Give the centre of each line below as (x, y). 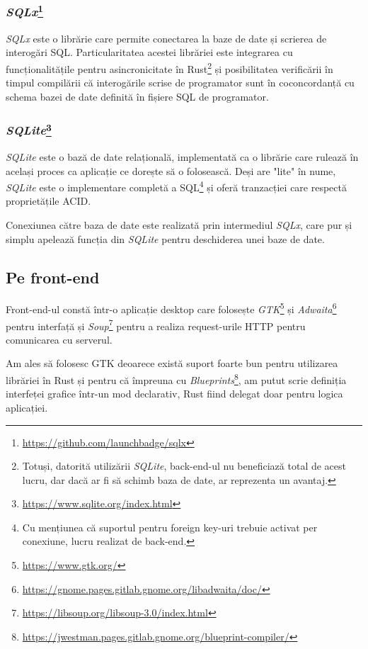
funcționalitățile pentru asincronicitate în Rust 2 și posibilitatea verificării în (169, 67)
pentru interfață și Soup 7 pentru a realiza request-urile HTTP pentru (156, 324)
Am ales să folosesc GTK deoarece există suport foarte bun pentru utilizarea (172, 363)
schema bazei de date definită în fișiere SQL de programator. (137, 96)
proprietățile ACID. (48, 201)
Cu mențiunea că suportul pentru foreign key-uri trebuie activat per (170, 527)
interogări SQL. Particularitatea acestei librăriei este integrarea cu (149, 52)
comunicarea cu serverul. (59, 339)
